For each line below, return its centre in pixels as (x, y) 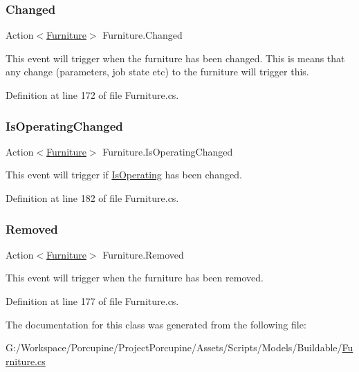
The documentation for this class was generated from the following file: (156, 324)
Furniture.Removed (143, 254)
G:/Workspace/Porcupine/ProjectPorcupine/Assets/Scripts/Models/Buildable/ (174, 347)
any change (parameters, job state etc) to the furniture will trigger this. (157, 72)
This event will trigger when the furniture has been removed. (135, 278)
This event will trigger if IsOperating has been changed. (124, 175)
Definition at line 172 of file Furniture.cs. (92, 95)
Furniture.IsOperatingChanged (168, 151)
